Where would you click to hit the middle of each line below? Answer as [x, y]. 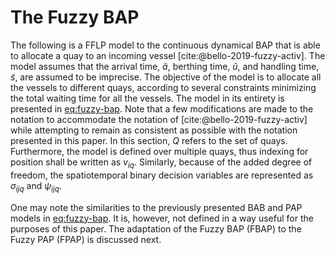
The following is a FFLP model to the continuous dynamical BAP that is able [165, 45]
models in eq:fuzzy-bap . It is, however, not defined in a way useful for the [162, 218]
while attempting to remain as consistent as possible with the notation [154, 130]
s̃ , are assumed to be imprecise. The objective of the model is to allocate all [166, 77]
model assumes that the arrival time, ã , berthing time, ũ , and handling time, [165, 66]
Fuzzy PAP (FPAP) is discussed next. [86, 239]
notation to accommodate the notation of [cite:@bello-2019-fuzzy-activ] [159, 119]
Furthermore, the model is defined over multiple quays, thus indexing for [159, 151]
